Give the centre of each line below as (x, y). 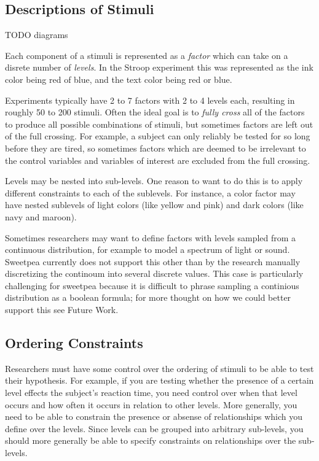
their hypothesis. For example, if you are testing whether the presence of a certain (159, 380)
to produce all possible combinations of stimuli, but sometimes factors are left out (159, 124)
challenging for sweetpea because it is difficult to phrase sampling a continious (152, 285)
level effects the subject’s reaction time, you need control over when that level (151, 393)
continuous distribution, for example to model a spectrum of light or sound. (148, 250)
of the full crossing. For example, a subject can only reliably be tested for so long (158, 136)
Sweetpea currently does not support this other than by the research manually (153, 261)
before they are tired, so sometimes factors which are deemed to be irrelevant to (156, 148)
